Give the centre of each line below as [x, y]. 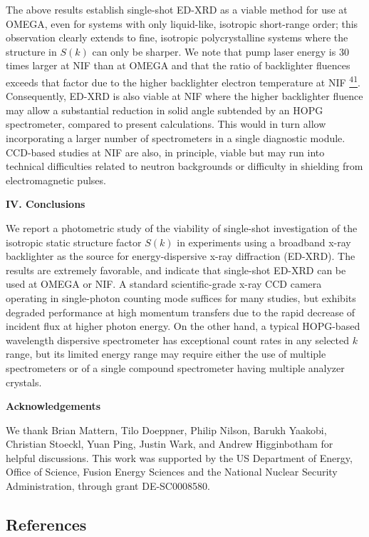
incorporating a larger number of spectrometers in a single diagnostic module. [176, 138]
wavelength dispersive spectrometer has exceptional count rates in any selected [178, 340]
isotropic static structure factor [74, 242]
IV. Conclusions [46, 204]
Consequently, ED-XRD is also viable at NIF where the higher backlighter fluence [184, 96]
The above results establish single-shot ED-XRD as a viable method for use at [177, 9]
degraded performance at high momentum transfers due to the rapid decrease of [181, 312]
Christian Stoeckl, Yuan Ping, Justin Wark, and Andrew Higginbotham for [170, 444]
